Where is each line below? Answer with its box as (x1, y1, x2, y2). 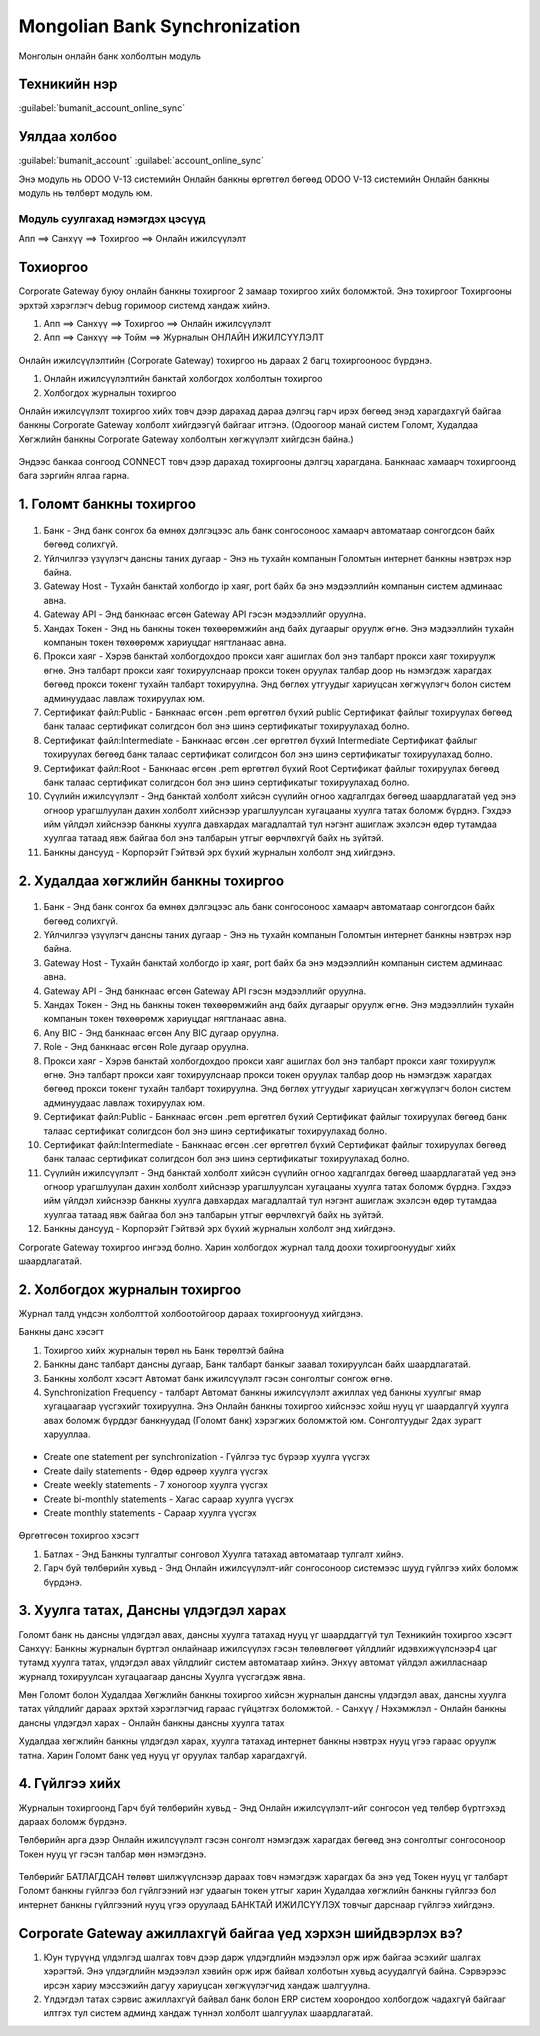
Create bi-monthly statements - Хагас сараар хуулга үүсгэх (43, 1493, 294, 1505)
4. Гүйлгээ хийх (18, 1775, 122, 1792)
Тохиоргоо (18, 259, 89, 276)
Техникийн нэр (18, 76, 118, 93)
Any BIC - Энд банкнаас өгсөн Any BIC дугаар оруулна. (43, 1026, 279, 1039)
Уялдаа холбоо (18, 128, 118, 145)
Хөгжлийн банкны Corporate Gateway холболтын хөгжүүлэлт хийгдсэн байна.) (18, 433, 354, 445)
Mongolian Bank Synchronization (18, 15, 301, 37)
